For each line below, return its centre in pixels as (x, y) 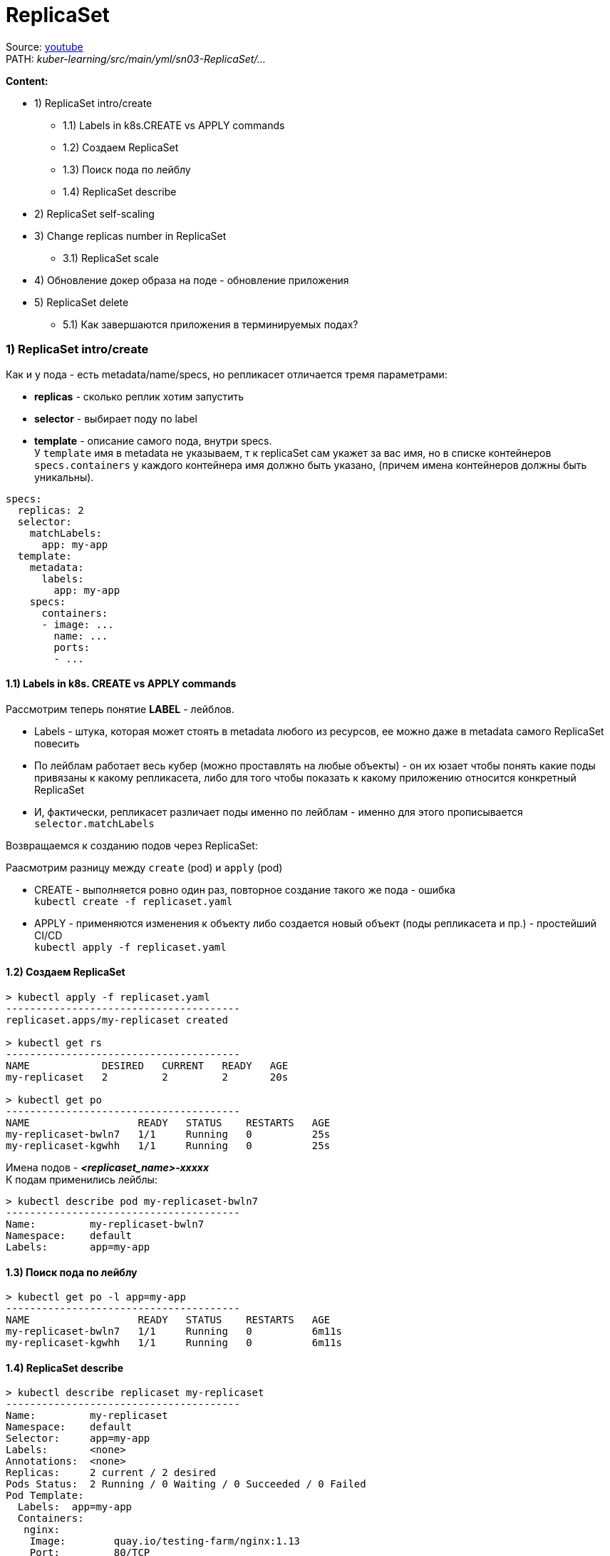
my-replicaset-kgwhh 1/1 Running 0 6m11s (174, 1343)
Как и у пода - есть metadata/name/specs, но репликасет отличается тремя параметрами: (227, 374)
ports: (72, 647)
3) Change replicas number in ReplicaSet (130, 236)
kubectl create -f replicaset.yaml (134, 901)
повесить (57, 743)
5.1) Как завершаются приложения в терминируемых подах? (211, 324)
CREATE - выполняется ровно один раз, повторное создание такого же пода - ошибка (245, 889)
